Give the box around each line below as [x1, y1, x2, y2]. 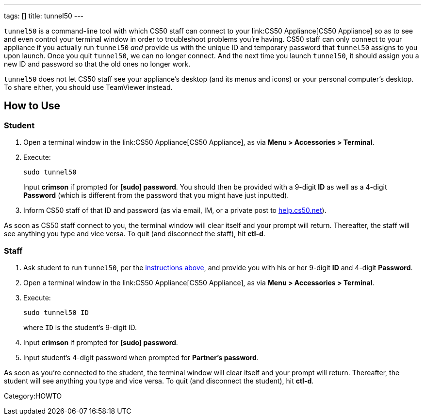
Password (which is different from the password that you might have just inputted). [23, 191, 289, 200]
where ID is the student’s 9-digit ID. [23, 323, 137, 332]
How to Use [4, 100, 61, 112]
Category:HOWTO [4, 391, 62, 400]
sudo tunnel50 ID [23, 308, 89, 316]
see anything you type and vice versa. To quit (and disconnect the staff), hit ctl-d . [4, 229, 265, 238]
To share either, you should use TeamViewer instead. [4, 83, 173, 91]
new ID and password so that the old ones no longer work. [4, 60, 191, 68]
